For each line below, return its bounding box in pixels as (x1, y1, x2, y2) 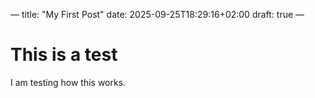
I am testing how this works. (10, 76, 127, 88)
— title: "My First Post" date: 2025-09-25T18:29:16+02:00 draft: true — (10, 9, 305, 20)
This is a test (10, 44, 118, 66)
